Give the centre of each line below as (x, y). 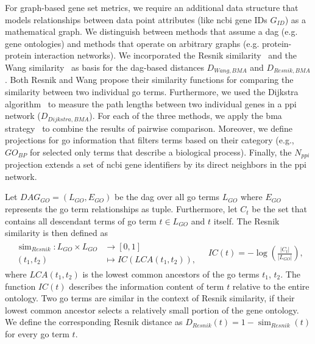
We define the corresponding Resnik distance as (94, 322)
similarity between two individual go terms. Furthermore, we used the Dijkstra (152, 92)
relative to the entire (271, 286)
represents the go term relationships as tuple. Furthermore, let (121, 209)
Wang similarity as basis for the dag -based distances (104, 67)
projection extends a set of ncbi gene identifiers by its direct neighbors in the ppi (156, 164)
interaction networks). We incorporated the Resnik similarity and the (166, 55)
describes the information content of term (147, 286)
